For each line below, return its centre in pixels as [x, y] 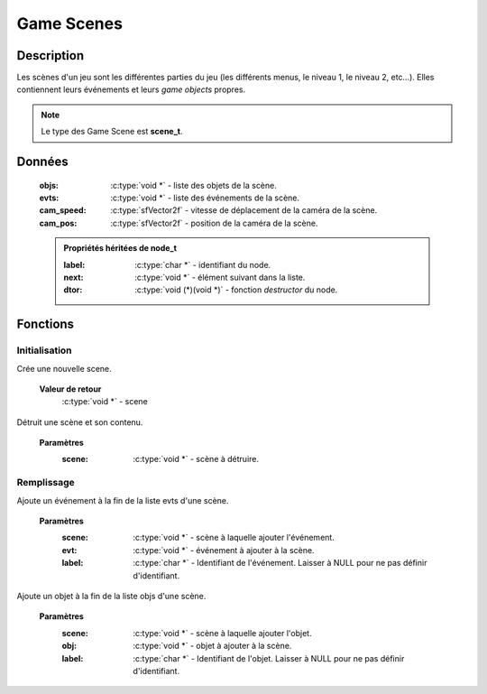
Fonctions [46, 324]
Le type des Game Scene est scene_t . [112, 132]
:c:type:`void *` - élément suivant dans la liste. [220, 277]
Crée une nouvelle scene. [64, 368]
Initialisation [44, 350]
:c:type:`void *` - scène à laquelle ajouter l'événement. [234, 538]
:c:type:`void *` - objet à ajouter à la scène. [212, 646]
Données [42, 162]
